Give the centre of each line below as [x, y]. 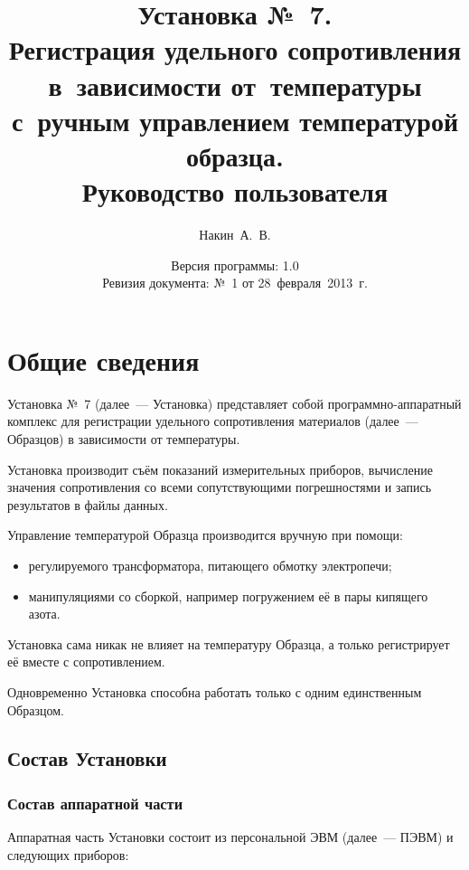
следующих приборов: [68, 854]
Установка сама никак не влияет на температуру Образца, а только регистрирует [229, 643]
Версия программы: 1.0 [235, 265]
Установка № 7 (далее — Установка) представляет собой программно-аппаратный [234, 403]
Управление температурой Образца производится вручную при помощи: [205, 535]
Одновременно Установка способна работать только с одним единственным [215, 691]
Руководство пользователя [235, 191]
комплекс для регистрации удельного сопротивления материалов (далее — [213, 421]
